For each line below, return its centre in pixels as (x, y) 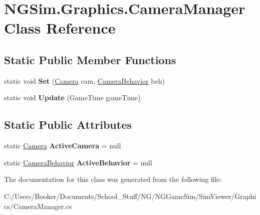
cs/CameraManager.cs (38, 206)
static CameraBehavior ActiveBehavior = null (78, 162)
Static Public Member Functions (90, 59)
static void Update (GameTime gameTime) (72, 97)
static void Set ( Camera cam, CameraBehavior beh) (84, 80)
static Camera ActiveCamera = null (63, 146)
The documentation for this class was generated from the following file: (113, 179)
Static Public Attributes (68, 125)
